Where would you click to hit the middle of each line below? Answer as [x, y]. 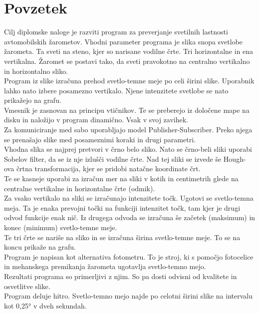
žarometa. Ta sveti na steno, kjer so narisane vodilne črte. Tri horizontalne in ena [129, 51]
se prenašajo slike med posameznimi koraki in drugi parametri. [100, 139]
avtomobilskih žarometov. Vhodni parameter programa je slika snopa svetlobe [124, 41]
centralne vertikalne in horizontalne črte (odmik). [80, 188]
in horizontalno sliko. [36, 71]
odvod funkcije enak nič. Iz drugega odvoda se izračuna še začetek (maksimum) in [130, 217]
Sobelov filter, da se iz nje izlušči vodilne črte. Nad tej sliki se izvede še [113, 158]
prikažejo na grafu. [33, 100]
